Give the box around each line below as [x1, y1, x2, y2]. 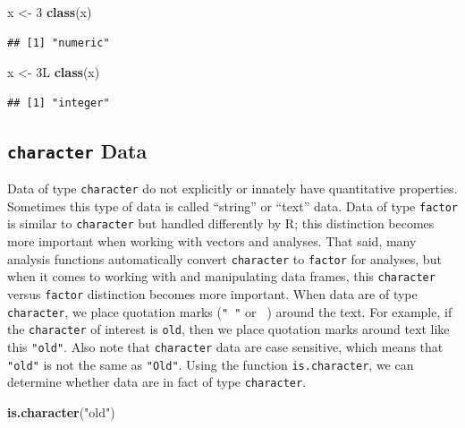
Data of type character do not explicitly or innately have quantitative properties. [7, 179, 458, 198]
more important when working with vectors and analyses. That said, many [7, 232, 417, 251]
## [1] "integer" [7, 96, 110, 109]
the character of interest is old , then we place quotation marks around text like [7, 320, 450, 338]
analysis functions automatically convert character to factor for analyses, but [7, 249, 442, 268]
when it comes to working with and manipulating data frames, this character [7, 267, 435, 286]
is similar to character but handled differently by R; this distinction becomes [7, 214, 435, 233]
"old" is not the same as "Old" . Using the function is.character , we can [7, 355, 414, 373]
